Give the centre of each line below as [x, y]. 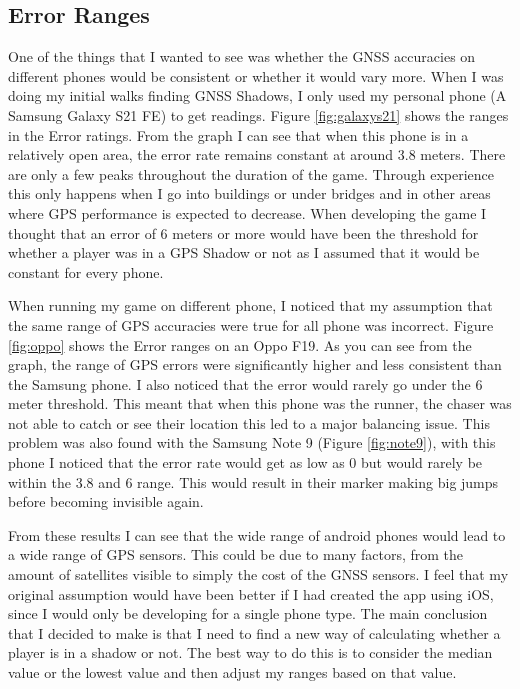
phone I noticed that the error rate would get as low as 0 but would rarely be [245, 462]
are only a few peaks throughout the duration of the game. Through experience [251, 173]
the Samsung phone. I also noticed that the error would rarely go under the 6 [245, 383]
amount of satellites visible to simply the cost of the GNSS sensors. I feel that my [258, 574]
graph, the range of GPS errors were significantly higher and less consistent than [255, 364]
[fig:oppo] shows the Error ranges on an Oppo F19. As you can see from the [240, 344]
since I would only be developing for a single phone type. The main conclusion [248, 613]
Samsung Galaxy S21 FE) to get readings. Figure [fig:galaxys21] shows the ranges [258, 114]
